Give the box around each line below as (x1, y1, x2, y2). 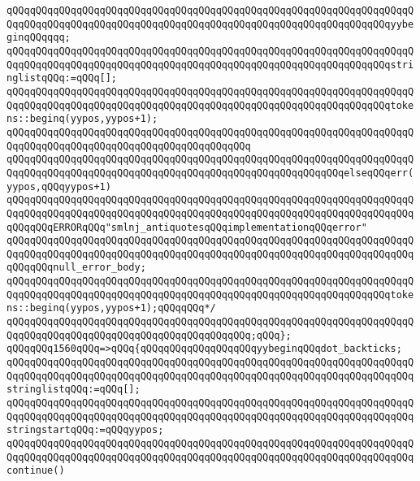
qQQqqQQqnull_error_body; (6, 262, 146, 274)
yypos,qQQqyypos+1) (6, 180, 111, 193)
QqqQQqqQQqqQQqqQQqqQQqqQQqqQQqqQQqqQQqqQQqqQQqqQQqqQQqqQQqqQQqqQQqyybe (6, 18, 414, 30)
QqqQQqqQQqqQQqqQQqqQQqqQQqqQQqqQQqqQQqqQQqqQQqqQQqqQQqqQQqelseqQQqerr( (6, 167, 414, 179)
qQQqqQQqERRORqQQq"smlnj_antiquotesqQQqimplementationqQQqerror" (6, 221, 367, 233)
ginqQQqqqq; (6, 32, 71, 44)
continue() (6, 465, 65, 477)
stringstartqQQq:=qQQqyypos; (6, 424, 164, 436)
